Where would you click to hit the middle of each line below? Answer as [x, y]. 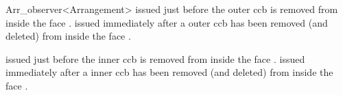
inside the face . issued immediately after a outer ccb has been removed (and [167, 22]
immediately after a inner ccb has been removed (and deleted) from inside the [169, 72]
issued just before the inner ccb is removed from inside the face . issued [155, 58]
